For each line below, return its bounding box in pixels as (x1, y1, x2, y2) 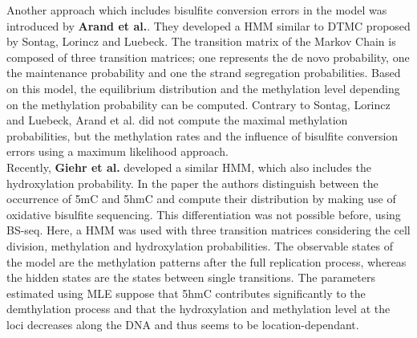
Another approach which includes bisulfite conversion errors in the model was (6, 2, 387, 18)
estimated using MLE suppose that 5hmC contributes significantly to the (6, 284, 366, 301)
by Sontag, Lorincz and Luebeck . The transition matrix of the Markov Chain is (6, 33, 396, 50)
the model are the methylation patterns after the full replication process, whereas (6, 253, 407, 270)
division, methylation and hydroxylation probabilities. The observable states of (6, 237, 394, 254)
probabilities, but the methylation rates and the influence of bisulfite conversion (6, 127, 399, 144)
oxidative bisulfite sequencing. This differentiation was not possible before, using (6, 206, 401, 222)
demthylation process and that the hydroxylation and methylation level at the (6, 300, 391, 317)
